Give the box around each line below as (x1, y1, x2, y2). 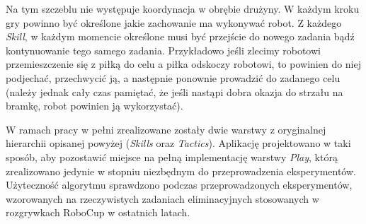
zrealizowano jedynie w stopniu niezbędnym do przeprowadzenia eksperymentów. (6, 163, 356, 178)
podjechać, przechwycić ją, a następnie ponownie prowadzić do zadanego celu (6, 70, 341, 85)
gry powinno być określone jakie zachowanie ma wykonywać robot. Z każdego (6, 15, 342, 30)
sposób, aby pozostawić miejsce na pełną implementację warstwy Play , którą (6, 149, 338, 164)
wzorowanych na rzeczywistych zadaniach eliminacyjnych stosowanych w (6, 191, 319, 206)
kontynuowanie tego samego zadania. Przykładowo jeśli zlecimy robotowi (6, 42, 321, 57)
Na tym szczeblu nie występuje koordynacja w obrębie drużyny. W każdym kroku (6, 1, 360, 16)
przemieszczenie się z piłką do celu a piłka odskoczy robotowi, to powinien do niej (6, 57, 362, 71)
